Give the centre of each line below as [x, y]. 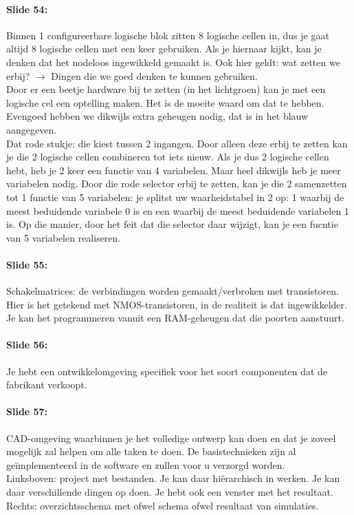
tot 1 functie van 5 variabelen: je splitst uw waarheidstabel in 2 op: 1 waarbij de [175, 197]
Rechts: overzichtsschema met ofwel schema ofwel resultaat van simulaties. [163, 505]
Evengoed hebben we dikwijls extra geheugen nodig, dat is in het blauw [157, 116]
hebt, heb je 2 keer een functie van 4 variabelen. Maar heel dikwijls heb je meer [174, 170]
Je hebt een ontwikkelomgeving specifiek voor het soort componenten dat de [167, 371]
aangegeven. [32, 129]
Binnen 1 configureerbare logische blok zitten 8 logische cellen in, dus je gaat [168, 35]
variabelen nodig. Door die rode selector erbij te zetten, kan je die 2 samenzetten [177, 183]
